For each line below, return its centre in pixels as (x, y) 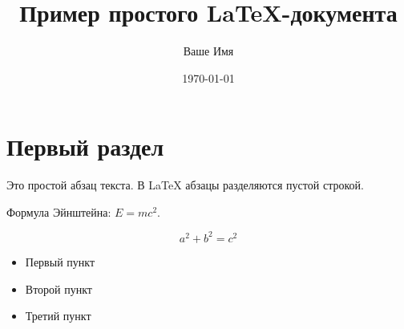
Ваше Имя (208, 51)
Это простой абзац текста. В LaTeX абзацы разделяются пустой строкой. (185, 185)
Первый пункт (60, 261)
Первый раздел (85, 146)
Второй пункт (59, 288)
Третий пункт (58, 316)
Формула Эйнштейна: (59, 211)
